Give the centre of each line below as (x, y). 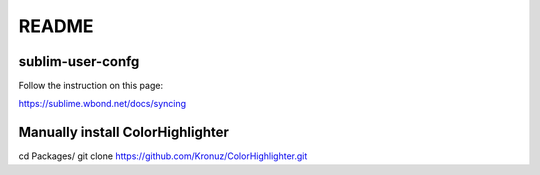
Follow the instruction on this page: (91, 86)
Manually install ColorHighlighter (124, 132)
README (56, 26)
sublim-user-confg (79, 61)
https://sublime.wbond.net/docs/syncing (102, 104)
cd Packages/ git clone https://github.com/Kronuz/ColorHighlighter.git (163, 156)
